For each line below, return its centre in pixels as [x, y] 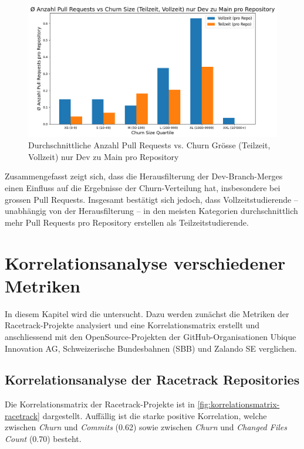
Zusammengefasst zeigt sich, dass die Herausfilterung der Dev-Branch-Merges [144, 176]
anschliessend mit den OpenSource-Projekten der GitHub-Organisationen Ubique [151, 336]
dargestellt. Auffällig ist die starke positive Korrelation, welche [155, 415]
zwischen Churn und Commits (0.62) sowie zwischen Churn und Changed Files [146, 427]
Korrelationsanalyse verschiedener [145, 262]
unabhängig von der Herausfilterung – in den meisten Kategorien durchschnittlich [151, 211]
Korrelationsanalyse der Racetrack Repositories [152, 380]
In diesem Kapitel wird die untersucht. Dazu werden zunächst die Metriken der [147, 313]
